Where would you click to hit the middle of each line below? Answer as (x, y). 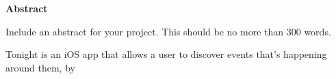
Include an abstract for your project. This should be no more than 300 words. (168, 31)
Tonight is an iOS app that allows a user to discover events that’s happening (166, 54)
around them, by (40, 67)
